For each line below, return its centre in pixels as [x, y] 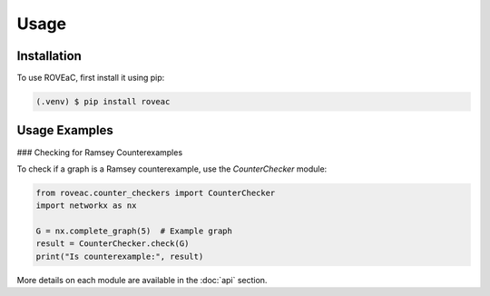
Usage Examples [65, 130]
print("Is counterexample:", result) [120, 256]
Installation [49, 56]
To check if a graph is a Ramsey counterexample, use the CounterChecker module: [172, 169]
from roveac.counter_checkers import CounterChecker [156, 192]
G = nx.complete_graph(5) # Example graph [134, 231]
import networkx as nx [86, 206]
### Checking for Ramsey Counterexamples [100, 152]
